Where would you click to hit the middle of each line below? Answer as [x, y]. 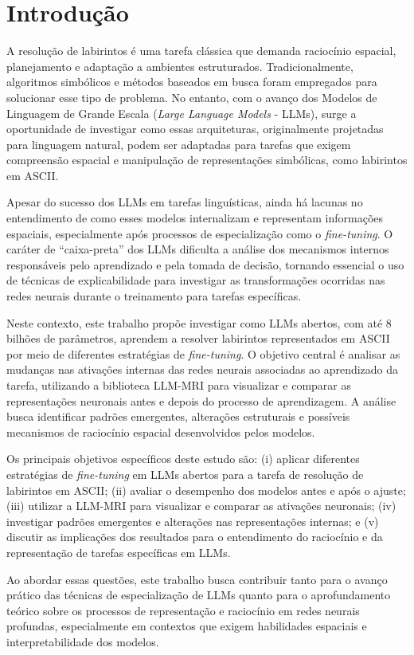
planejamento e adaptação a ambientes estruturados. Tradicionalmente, [180, 66]
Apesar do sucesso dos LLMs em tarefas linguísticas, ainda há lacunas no [185, 202]
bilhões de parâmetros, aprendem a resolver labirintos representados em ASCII [198, 338]
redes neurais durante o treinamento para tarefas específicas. [154, 296]
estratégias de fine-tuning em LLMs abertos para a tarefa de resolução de [185, 474]
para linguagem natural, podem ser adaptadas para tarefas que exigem [179, 144]
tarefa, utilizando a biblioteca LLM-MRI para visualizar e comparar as [179, 385]
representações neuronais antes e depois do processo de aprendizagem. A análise [201, 400]
